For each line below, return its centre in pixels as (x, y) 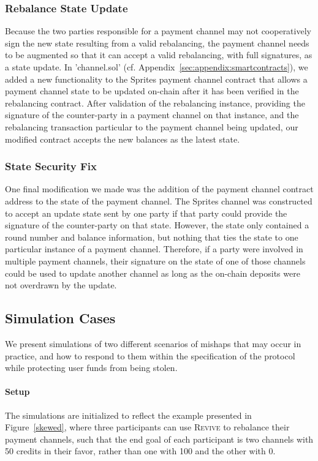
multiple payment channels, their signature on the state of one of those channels (155, 260)
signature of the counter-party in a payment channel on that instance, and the (152, 115)
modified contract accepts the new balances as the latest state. (123, 139)
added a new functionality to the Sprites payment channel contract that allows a (156, 79)
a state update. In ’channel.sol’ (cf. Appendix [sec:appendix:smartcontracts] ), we (157, 67)
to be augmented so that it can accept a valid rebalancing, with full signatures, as (159, 55)
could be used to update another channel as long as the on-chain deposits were (153, 273)
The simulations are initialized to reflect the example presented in (128, 415)
